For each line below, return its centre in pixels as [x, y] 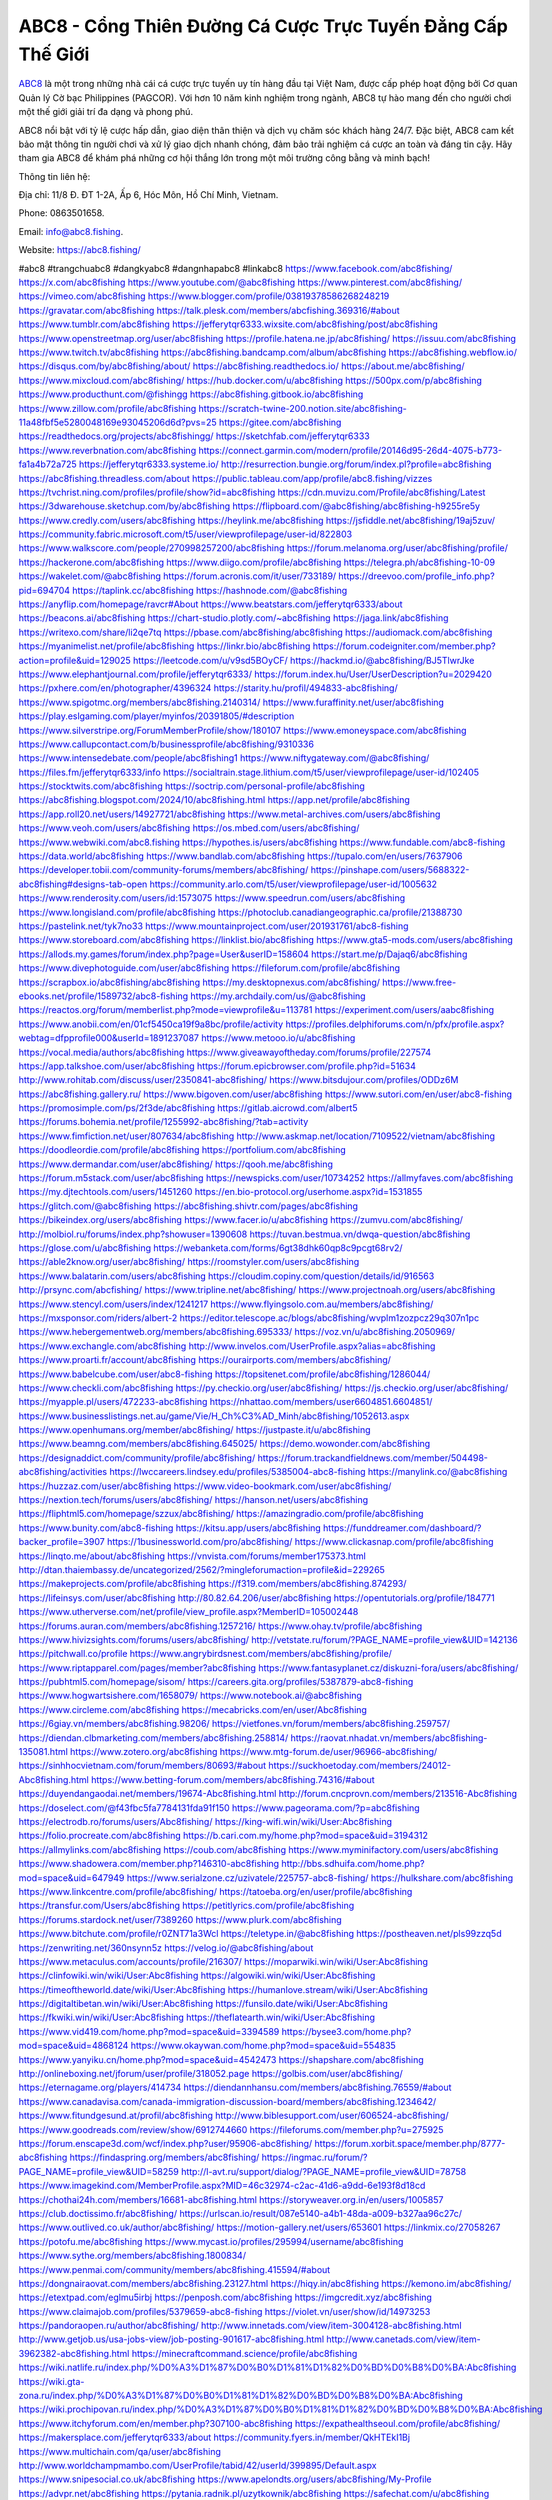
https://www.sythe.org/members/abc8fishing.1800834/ [132, 2256]
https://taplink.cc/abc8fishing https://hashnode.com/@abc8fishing [209, 590]
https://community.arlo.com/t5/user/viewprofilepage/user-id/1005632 [293, 884]
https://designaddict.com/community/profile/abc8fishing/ [137, 1457]
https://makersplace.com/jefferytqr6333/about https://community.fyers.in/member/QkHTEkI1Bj [214, 2437]
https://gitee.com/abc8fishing [280, 422]
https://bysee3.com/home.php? [346, 2031]
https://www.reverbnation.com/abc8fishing [107, 450]
